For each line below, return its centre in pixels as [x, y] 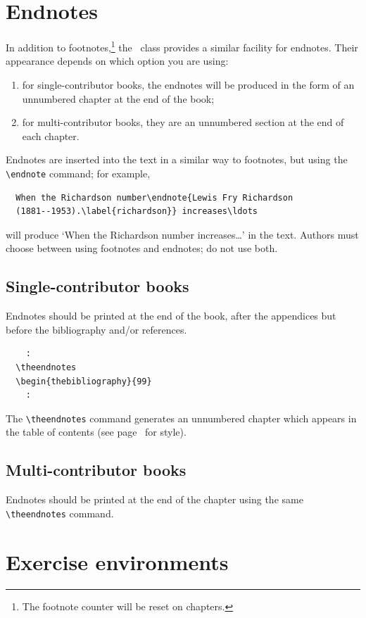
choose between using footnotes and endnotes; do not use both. [142, 248]
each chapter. [51, 135]
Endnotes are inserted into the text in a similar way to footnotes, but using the [177, 159]
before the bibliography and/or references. [96, 329]
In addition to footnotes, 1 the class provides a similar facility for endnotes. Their [182, 46]
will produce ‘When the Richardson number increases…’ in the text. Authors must [182, 234]
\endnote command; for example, [78, 173]
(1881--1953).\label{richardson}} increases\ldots [137, 212]
